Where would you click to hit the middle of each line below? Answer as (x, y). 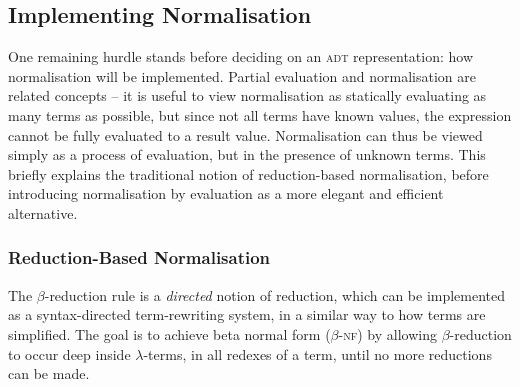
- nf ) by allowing (387, 333)
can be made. (49, 373)
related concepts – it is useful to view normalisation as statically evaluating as (247, 95)
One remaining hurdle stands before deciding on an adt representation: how (241, 56)
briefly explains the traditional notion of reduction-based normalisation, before (248, 173)
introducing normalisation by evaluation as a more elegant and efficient (226, 193)
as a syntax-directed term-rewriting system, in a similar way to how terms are (247, 314)
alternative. (43, 212)
